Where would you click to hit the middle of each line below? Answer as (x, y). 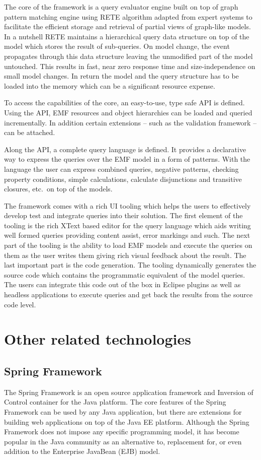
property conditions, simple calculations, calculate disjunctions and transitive (123, 179)
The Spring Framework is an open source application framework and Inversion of (129, 392)
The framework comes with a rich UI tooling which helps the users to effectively (127, 205)
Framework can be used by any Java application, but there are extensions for (123, 411)
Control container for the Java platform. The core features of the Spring (115, 402)
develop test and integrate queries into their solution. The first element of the (123, 215)
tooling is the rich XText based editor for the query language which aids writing (127, 225)
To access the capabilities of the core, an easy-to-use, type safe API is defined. (124, 103)
